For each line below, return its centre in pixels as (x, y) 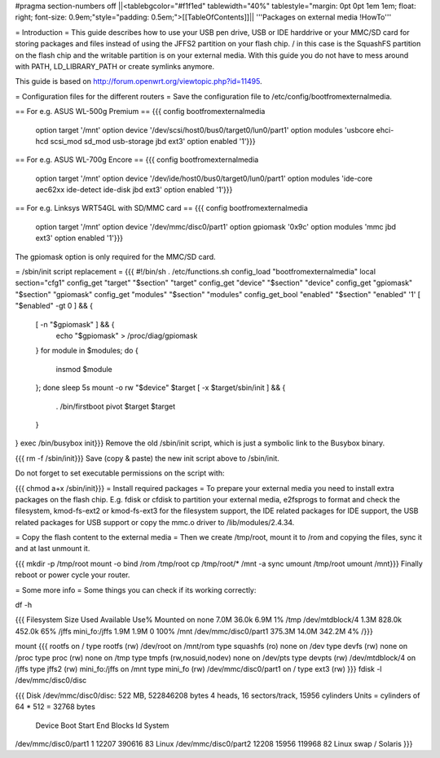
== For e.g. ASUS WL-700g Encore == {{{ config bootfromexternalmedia (137, 160)
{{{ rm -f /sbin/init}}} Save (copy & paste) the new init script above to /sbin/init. (147, 458)
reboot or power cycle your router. (73, 575)
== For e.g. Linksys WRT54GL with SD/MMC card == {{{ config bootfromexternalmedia (162, 208)
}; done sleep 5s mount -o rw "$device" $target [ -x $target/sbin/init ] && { (161, 388)
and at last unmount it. (53, 549)
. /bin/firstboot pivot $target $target (116, 406)
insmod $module (84, 369)
